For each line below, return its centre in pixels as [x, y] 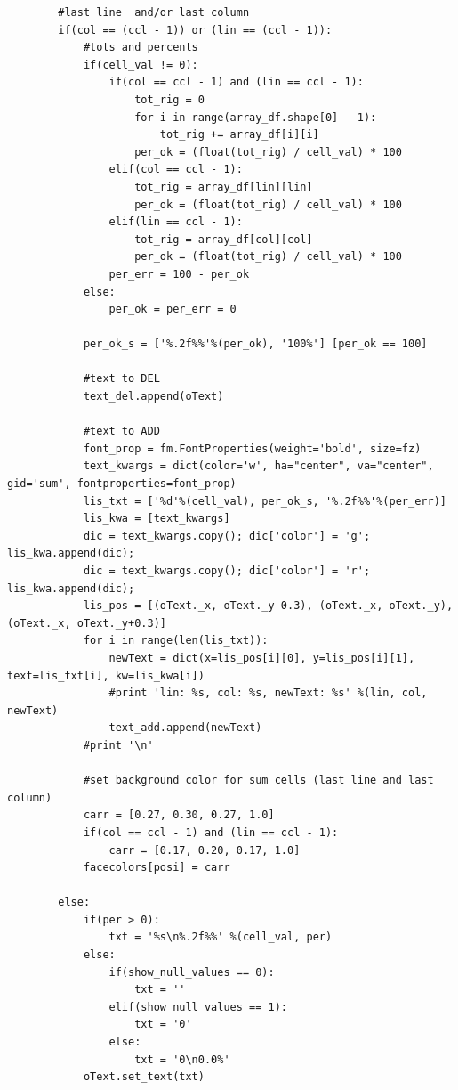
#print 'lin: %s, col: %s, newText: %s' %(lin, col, [268, 693]
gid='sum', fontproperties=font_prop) [122, 484]
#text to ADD [121, 431]
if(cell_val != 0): [141, 65]
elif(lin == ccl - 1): [176, 222]
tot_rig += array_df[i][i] [239, 135]
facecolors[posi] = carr [157, 868]
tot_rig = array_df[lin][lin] [224, 187]
